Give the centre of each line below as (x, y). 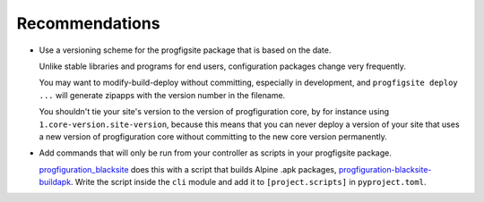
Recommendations (88, 23)
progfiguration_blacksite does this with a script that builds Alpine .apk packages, (188, 169)
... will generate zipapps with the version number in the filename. (162, 95)
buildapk (55, 182)
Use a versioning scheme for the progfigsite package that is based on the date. (185, 50)
